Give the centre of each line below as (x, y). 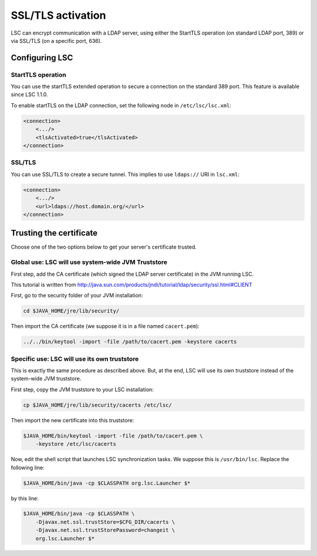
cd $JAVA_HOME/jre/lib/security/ (71, 311)
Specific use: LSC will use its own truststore (75, 359)
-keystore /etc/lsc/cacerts (76, 444)
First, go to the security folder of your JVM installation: (77, 296)
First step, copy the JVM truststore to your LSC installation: (82, 389)
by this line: (25, 498)
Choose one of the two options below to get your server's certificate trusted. (104, 247)
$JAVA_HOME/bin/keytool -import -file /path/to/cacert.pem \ (113, 436)
